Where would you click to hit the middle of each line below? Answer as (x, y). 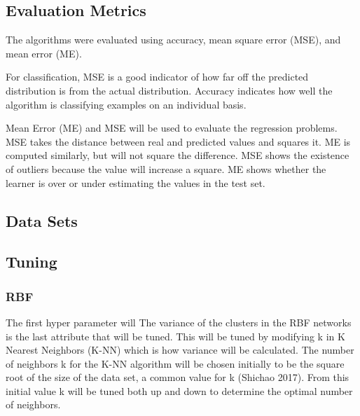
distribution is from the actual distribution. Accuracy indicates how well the (169, 90)
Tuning (32, 262)
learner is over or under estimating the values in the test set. (136, 182)
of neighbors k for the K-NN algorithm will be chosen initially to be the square (175, 363)
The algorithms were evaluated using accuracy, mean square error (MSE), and (173, 40)
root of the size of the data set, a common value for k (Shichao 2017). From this (178, 377)
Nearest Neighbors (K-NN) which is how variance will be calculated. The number (180, 350)
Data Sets (42, 220)
